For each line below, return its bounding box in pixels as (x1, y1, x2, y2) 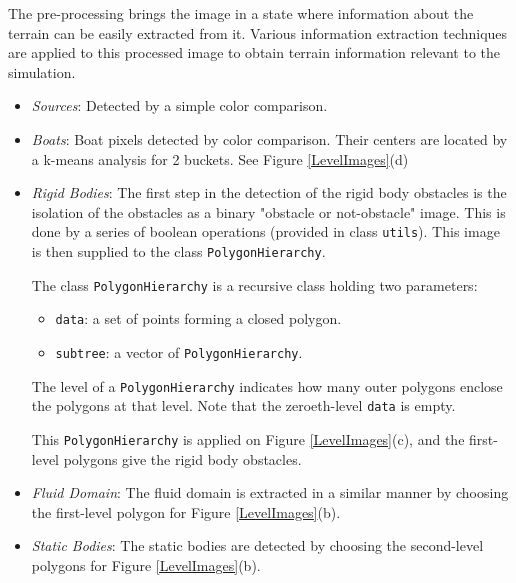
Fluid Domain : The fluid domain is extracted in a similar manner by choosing (31, 482, 509, 503)
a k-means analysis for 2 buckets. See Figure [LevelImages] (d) (31, 148, 409, 169)
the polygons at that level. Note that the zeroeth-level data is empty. (31, 395, 456, 416)
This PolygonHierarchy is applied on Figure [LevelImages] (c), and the (31, 428, 465, 449)
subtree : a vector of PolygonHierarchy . (55, 341, 303, 362)
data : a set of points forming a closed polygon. (55, 308, 342, 329)
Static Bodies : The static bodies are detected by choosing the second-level (31, 535, 484, 556)
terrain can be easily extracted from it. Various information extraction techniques (8, 22, 508, 43)
